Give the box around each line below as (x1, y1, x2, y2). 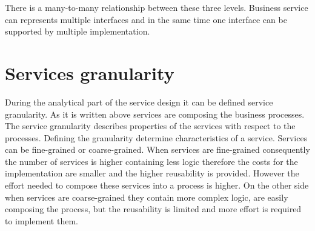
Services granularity (5, 60, 174, 85)
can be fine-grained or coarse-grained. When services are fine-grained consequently (5, 143, 310, 156)
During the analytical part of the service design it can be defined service (5, 95, 273, 108)
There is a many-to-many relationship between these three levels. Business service (5, 1, 308, 13)
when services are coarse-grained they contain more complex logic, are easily (5, 190, 288, 203)
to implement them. (5, 214, 78, 227)
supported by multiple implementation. (5, 25, 150, 38)
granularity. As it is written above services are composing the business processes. (5, 107, 305, 120)
